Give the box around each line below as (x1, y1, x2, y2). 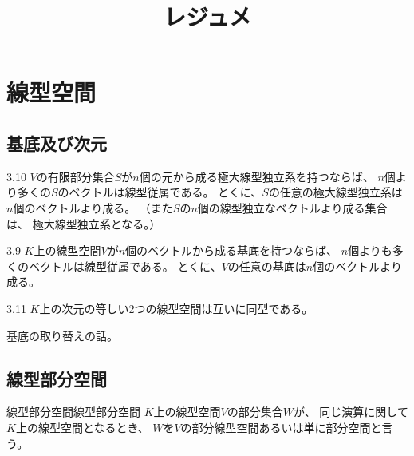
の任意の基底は (227, 257, 306, 274)
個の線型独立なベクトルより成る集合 (197, 199, 388, 216)
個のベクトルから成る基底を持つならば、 (125, 242, 338, 259)
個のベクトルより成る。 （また (13, 199, 173, 216)
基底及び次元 (6, 130, 107, 155)
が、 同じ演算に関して (293, 403, 408, 420)
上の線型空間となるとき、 (15, 418, 149, 435)
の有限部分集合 (36, 168, 115, 184)
